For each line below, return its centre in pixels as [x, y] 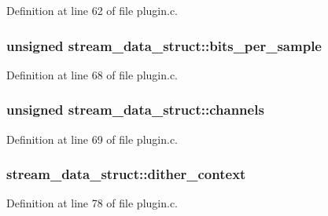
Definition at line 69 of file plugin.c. [92, 139]
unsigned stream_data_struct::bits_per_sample [164, 45]
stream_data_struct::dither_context [126, 174]
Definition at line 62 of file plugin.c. [92, 10]
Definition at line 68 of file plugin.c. [92, 74]
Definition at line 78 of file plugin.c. [92, 203]
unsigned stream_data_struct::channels [135, 110]
